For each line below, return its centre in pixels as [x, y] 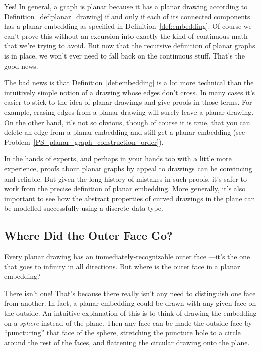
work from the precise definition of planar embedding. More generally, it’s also [125, 188]
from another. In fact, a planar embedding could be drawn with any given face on [130, 303]
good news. [21, 65]
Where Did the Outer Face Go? [88, 235]
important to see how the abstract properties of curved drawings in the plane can [130, 198]
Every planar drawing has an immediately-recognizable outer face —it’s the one [127, 256]
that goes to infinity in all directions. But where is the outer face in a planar [122, 266]
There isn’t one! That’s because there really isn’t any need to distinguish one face [130, 293]
